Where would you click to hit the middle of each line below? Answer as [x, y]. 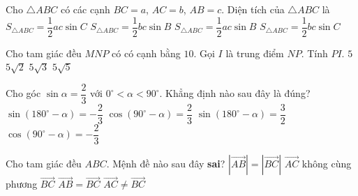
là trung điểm [255, 53]
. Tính [314, 53]
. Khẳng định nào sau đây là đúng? [235, 93]
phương [22, 184]
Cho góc [23, 93]
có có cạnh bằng [146, 53]
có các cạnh [85, 9]
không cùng [327, 164]
